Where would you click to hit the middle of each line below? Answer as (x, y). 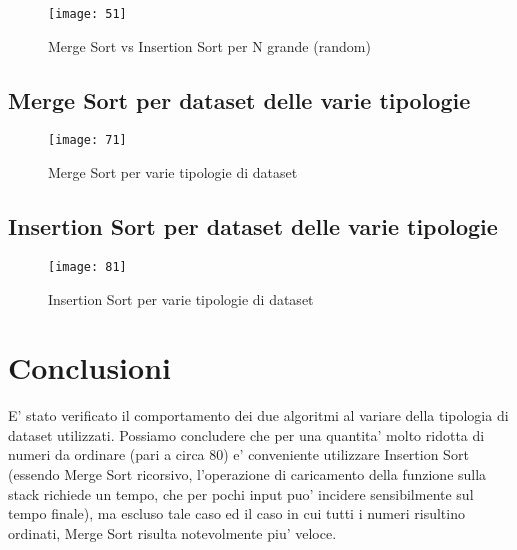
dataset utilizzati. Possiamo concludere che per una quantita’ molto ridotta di (246, 434)
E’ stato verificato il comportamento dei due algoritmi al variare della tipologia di (258, 415)
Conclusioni (89, 367)
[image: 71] (87, 140)
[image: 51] (87, 14)
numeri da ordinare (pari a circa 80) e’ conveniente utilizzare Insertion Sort (238, 454)
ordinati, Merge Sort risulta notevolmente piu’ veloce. (172, 532)
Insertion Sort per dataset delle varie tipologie (253, 226)
